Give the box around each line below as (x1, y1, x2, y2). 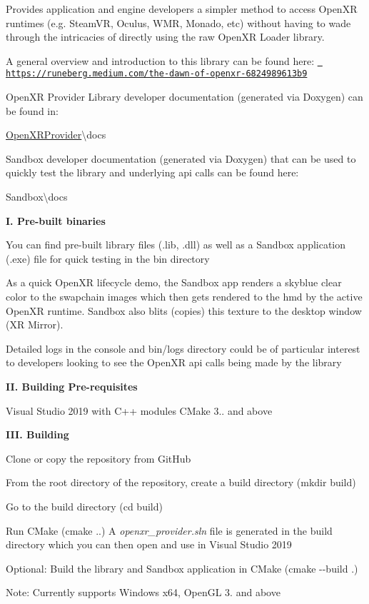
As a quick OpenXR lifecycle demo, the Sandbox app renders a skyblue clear (6, 275, 342, 290)
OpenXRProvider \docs (6, 127, 106, 142)
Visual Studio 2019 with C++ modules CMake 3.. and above (6, 403, 273, 418)
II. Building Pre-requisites (6, 379, 138, 393)
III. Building (6, 427, 69, 442)
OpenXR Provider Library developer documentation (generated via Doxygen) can (6, 89, 363, 104)
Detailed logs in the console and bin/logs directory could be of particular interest (6, 341, 360, 356)
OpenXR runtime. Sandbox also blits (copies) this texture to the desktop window (6, 303, 362, 318)
